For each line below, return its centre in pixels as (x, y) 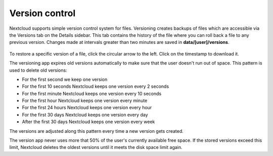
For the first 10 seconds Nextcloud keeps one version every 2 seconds (96, 86)
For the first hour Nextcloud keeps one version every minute (85, 100)
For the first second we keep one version (65, 79)
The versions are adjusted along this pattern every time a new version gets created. (97, 131)
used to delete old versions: (38, 70)
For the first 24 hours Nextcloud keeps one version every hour (87, 108)
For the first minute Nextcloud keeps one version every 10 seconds (92, 93)
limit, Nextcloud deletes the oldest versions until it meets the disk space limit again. (96, 147)
